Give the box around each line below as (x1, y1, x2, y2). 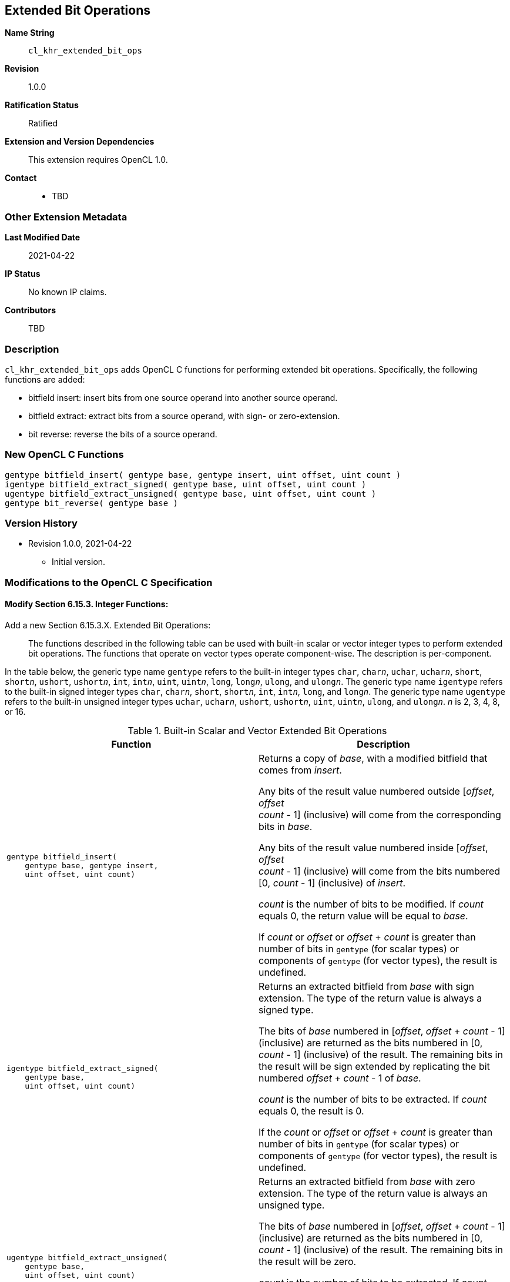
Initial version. (52, 557, 106, 567)
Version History (5, 517, 78, 530)
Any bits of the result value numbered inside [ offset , (259, 842, 488, 854)
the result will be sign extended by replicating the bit (259, 1060, 490, 1073)
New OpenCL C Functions (5, 448, 124, 461)
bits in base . (259, 821, 313, 833)
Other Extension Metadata (5, 210, 127, 223)
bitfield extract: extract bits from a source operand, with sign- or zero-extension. (28, 410, 340, 421)
